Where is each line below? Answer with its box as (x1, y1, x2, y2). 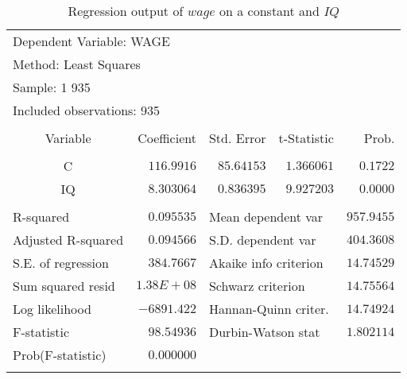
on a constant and (219, 2, 320, 20)
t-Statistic (278, 129, 334, 147)
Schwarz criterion (208, 277, 305, 295)
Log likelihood (13, 300, 91, 318)
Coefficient (138, 129, 196, 147)
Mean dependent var (208, 207, 324, 226)
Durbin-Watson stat (208, 323, 320, 341)
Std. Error (208, 129, 266, 147)
